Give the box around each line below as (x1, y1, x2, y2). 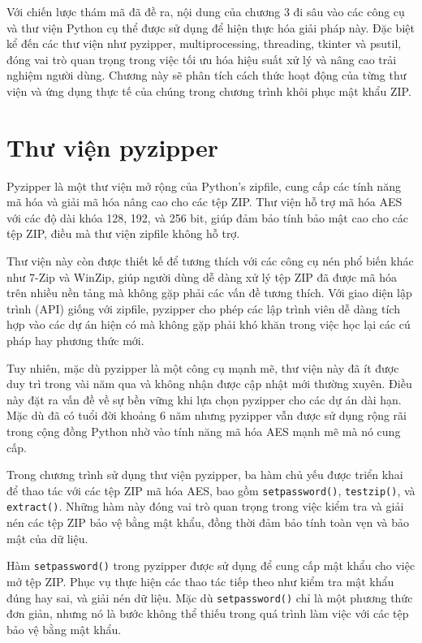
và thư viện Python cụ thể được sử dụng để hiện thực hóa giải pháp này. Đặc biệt (6, 19, 415, 36)
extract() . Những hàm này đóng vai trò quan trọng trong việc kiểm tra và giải (6, 498, 404, 515)
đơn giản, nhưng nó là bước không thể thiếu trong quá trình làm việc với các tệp (6, 605, 409, 622)
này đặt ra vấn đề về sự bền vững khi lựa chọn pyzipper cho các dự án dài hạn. (6, 391, 402, 408)
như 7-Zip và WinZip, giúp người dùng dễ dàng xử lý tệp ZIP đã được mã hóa (6, 268, 397, 285)
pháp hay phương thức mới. (6, 332, 144, 349)
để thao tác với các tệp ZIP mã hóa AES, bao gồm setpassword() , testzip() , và (6, 481, 416, 498)
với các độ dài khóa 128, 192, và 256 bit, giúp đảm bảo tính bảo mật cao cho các (6, 209, 409, 226)
